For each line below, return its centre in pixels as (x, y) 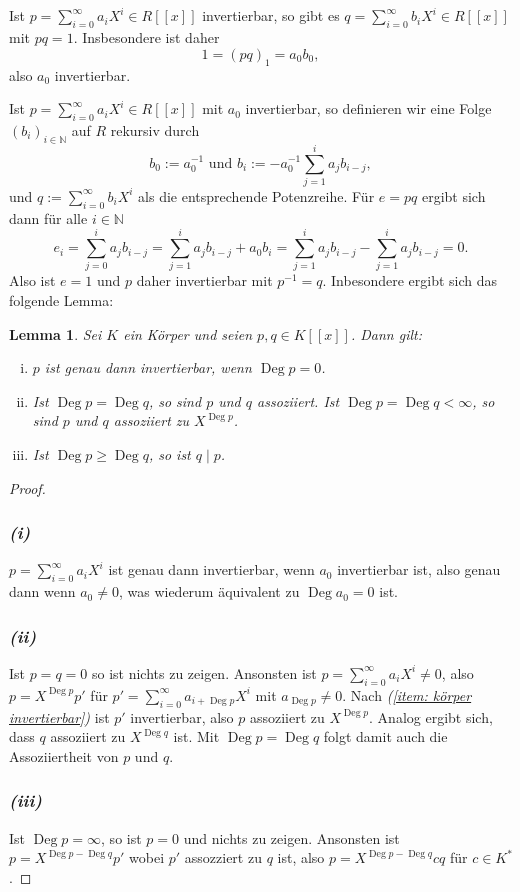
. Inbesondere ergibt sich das (410, 280)
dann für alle (48, 217)
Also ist (32, 280)
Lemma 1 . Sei (55, 333)
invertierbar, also (182, 716)
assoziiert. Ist (298, 400)
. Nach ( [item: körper (407, 694)
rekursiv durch (155, 129)
